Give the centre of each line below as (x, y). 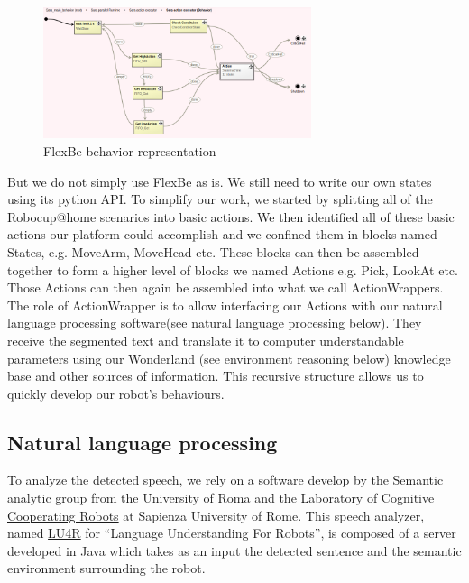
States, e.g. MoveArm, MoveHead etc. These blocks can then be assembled (213, 251)
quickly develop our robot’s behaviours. (116, 393)
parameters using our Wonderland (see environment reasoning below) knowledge (229, 358)
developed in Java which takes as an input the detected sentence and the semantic (234, 550)
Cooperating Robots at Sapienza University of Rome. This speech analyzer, (216, 515)
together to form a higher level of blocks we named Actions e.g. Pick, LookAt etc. (233, 269)
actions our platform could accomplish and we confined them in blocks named (222, 234)
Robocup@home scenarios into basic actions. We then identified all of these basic (231, 216)
